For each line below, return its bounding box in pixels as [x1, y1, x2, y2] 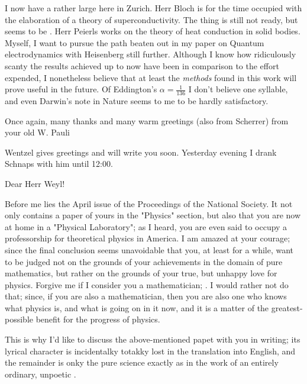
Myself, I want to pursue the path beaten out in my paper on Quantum [5, 36, 264, 49]
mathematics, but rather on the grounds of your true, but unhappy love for [5, 267, 277, 279]
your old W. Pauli [5, 126, 70, 138]
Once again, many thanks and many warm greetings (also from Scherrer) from [5, 114, 289, 127]
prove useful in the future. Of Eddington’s [5, 83, 157, 95]
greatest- [271, 301, 303, 314]
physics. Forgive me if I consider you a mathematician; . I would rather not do [5, 278, 289, 291]
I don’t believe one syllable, [188, 83, 288, 95]
